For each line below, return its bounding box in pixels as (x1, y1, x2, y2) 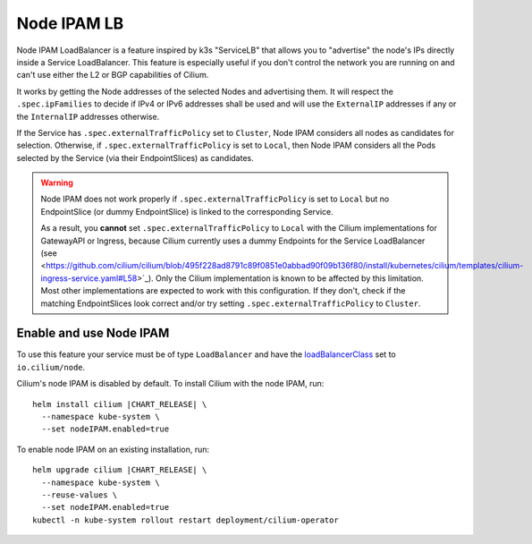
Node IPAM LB (16, 13, 124, 33)
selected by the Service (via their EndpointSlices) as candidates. (16, 152, 254, 163)
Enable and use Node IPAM (16, 326, 170, 341)
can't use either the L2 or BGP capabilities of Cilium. (16, 70, 209, 81)
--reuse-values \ (41, 490, 118, 500)
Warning (40, 177, 73, 188)
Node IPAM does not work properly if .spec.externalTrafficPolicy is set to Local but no (40, 193, 390, 205)
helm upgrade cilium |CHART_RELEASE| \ (32, 465, 207, 475)
